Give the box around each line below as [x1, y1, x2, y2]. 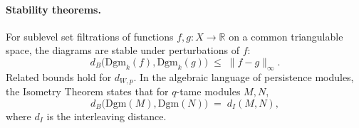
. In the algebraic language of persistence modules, [133, 69, 354, 84]
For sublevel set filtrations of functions [6, 28, 174, 43]
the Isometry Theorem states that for [6, 84, 169, 99]
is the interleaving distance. [46, 108, 167, 123]
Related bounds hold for [6, 69, 112, 84]
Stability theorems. [6, 1, 101, 16]
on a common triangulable [229, 28, 343, 43]
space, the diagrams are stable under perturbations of [6, 43, 239, 58]
